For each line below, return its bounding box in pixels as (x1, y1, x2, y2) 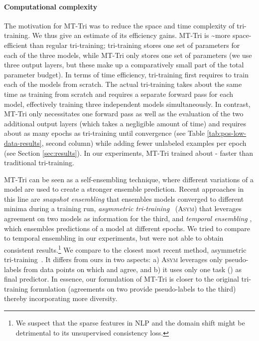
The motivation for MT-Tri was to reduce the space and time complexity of (4, 20, 235, 30)
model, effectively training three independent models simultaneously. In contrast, (4, 98, 251, 109)
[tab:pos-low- (207, 128, 247, 138)
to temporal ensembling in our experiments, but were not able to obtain (4, 233, 224, 243)
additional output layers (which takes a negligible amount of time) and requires (4, 118, 247, 128)
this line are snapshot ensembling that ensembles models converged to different (4, 193, 244, 204)
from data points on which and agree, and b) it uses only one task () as (23, 264, 242, 274)
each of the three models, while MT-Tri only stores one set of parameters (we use (4, 49, 252, 60)
